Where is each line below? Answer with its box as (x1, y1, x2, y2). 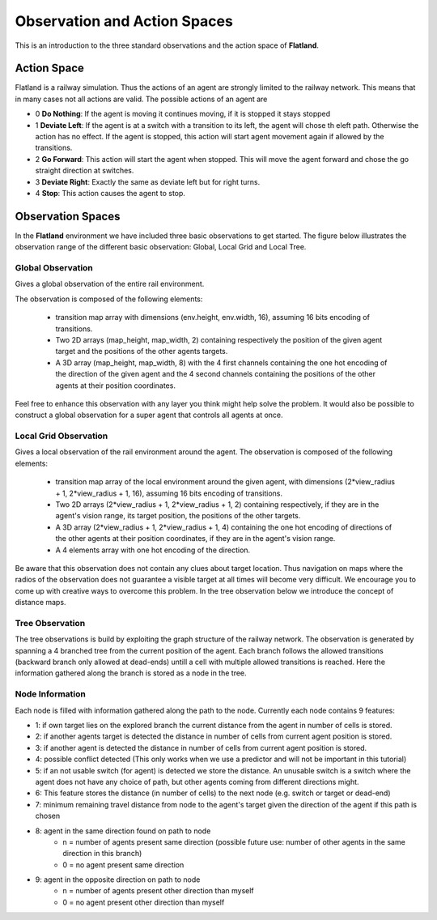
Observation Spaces (15, 209, 121, 223)
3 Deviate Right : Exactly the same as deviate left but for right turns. (35, 177, 261, 186)
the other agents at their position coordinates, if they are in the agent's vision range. (55, 534, 336, 543)
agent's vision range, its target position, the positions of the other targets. (55, 511, 301, 521)
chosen (35, 811, 61, 821)
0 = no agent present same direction (62, 859, 185, 870)
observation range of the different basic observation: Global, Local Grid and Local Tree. (15, 242, 307, 252)
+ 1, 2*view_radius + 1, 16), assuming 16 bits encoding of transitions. (55, 488, 283, 498)
